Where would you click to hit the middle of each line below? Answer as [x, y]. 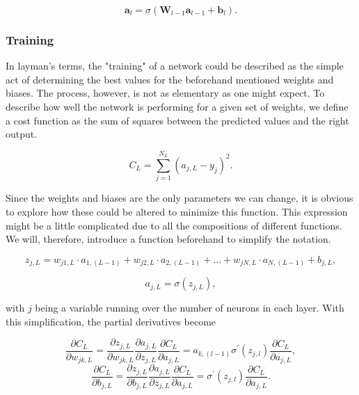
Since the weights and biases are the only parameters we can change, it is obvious [179, 198]
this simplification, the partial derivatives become [111, 321]
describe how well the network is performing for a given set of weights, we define [177, 106]
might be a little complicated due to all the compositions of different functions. [174, 225]
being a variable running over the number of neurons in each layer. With [190, 308]
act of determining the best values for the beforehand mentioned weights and [170, 79]
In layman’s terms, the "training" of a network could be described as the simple [175, 66]
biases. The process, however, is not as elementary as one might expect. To [165, 93]
